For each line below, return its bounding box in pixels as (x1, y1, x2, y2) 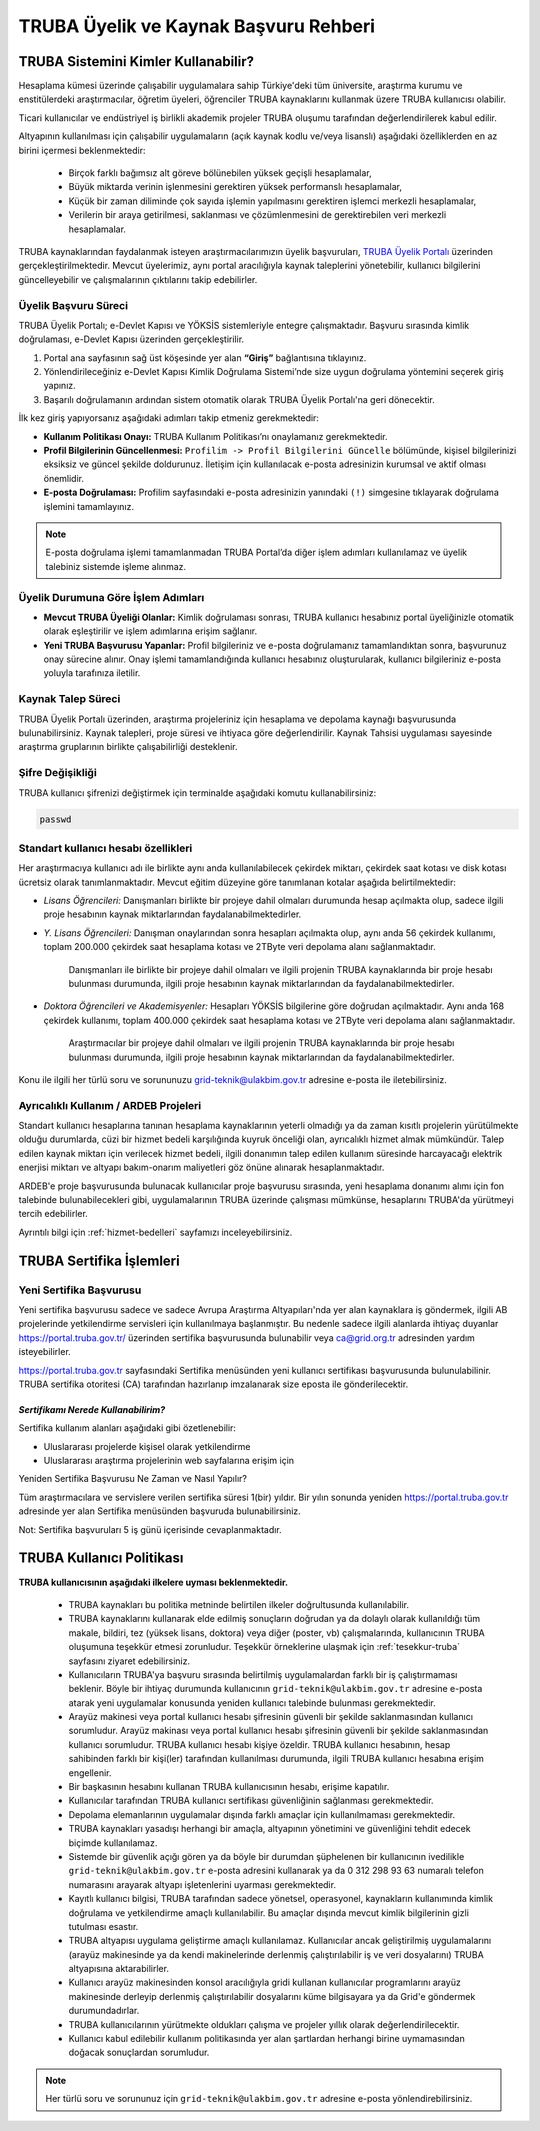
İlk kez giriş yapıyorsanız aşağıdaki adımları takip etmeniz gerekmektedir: (18, 412, 320, 424)
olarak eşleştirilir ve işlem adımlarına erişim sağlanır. (43, 625, 258, 637)
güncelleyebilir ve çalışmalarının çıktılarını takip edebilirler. (18, 273, 258, 285)
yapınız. (43, 380, 77, 392)
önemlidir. (43, 472, 85, 484)
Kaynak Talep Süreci (18, 692, 121, 706)
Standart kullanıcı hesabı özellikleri (18, 841, 193, 855)
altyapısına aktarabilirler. (68, 1963, 170, 1975)
